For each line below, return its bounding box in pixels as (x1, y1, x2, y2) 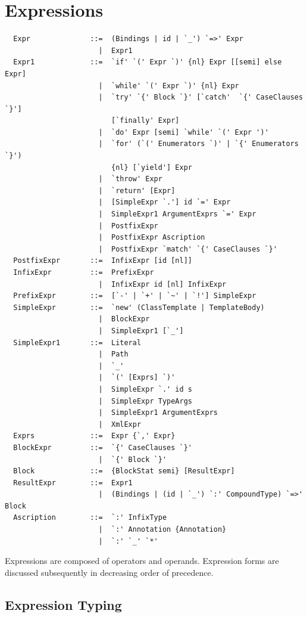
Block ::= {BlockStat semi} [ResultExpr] (13, 467, 235, 476)
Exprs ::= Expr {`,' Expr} (13, 432, 176, 441)
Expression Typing (5, 595, 122, 613)
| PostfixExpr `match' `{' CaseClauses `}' (98, 244, 278, 253)
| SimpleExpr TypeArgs (98, 396, 192, 405)
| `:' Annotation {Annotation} (98, 525, 227, 534)
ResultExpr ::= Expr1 (13, 478, 133, 487)
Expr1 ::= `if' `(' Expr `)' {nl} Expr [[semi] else (13, 58, 282, 67)
